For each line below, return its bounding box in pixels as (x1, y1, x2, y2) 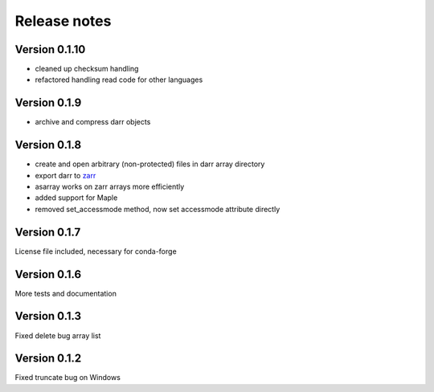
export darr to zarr (35, 170, 96, 180)
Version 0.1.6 (14, 267, 82, 281)
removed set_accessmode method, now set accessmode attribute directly (35, 204, 280, 214)
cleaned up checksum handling (35, 64, 139, 74)
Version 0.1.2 (14, 352, 82, 365)
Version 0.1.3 (14, 309, 82, 323)
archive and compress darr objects (35, 117, 151, 127)
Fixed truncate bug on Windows (14, 373, 121, 382)
